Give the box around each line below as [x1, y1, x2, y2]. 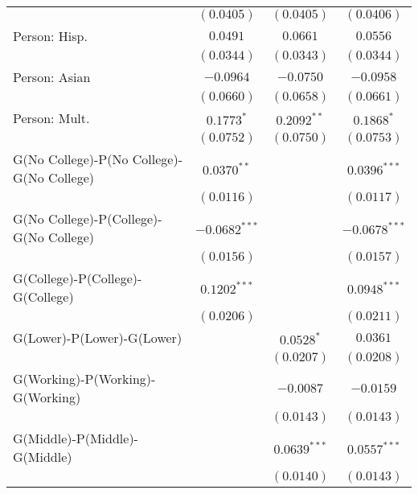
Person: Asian [13, 68, 91, 86]
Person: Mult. [13, 109, 90, 127]
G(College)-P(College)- [13, 269, 142, 287]
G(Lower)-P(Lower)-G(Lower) [13, 328, 182, 347]
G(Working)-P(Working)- [13, 369, 156, 388]
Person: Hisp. [13, 27, 88, 45]
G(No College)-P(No [13, 150, 129, 168]
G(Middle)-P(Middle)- [13, 429, 138, 447]
